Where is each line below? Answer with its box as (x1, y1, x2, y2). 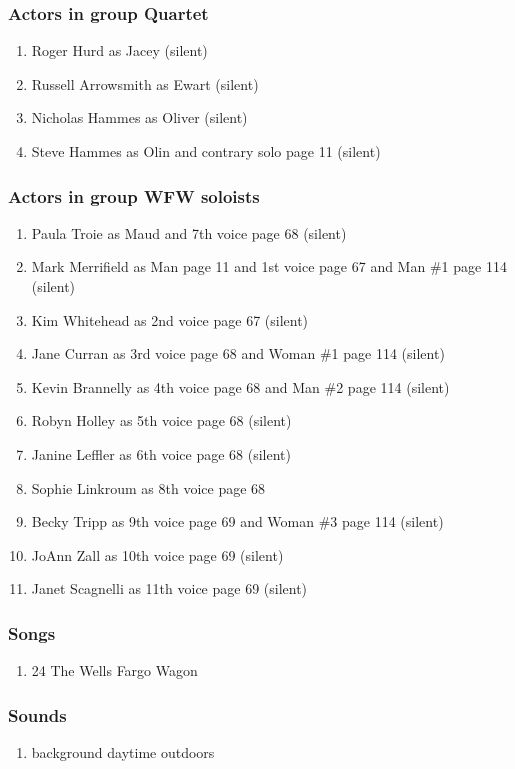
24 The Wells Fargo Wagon (31, 660, 198, 681)
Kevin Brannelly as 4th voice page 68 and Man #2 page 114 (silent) (31, 376, 450, 397)
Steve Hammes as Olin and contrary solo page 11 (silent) (31, 141, 381, 161)
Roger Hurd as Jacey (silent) (31, 40, 208, 61)
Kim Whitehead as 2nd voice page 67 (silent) (31, 309, 309, 330)
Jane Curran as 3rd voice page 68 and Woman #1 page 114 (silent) (31, 343, 445, 364)
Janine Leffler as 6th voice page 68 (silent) (31, 443, 291, 464)
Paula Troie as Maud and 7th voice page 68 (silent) (31, 222, 347, 243)
